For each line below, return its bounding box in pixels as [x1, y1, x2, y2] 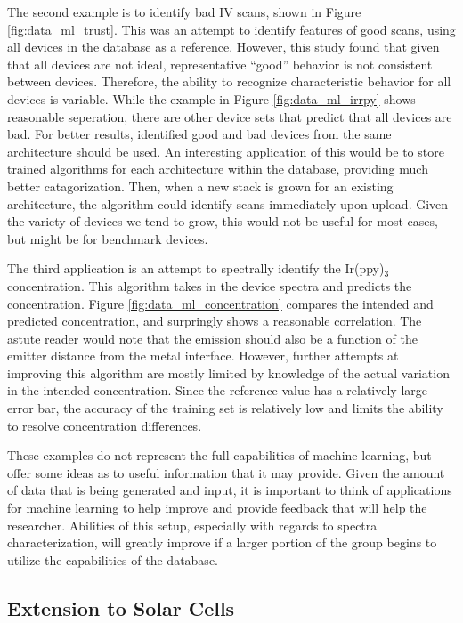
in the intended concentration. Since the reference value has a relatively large [7, 381, 427, 400]
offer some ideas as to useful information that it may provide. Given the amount [7, 463, 445, 481]
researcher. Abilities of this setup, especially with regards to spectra [7, 515, 378, 534]
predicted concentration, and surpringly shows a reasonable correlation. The [7, 311, 422, 330]
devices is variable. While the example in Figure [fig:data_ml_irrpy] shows [7, 89, 416, 108]
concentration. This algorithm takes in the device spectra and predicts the [7, 276, 412, 295]
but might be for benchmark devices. [7, 229, 208, 247]
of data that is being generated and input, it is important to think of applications [7, 481, 452, 499]
